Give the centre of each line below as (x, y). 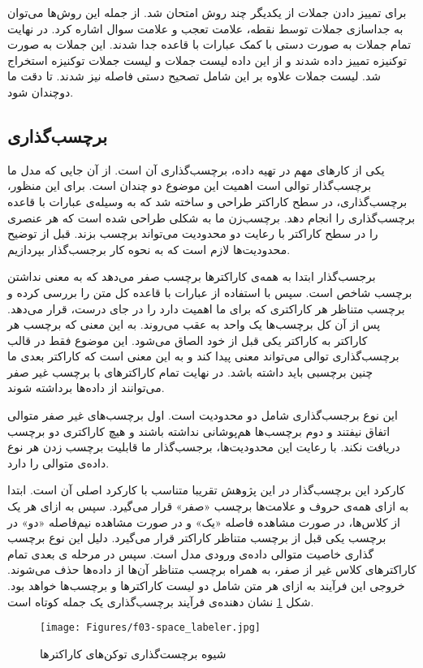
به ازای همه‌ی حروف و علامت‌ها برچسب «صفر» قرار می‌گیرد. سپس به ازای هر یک (208, 506)
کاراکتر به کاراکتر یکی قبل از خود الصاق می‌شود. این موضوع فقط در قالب (188, 340)
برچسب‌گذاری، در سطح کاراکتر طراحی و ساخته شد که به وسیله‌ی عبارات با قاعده (207, 201)
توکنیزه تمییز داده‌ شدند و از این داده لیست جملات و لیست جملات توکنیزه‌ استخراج (207, 60)
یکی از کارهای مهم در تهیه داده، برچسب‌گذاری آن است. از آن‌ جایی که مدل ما (196, 169)
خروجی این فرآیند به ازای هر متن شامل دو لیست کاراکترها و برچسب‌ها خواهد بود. (206, 586)
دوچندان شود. (41, 91)
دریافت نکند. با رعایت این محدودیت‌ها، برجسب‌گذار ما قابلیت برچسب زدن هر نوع (204, 447)
